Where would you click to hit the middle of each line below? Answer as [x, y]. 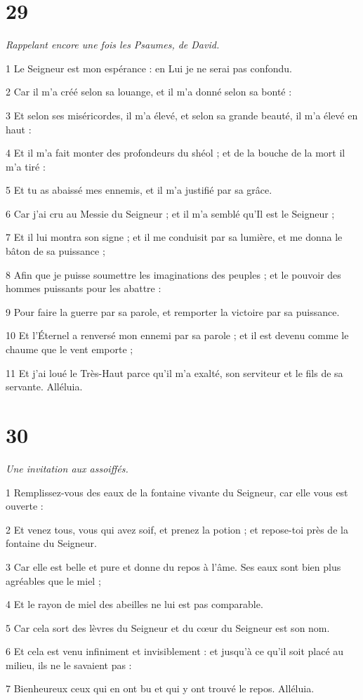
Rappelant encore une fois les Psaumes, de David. [113, 45]
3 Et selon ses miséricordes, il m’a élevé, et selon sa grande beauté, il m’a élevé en [182, 115]
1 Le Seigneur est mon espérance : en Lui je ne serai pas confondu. [149, 68]
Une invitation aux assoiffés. [67, 468]
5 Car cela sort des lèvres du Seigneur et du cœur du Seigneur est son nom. [168, 627]
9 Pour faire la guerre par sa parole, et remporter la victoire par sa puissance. [173, 311]
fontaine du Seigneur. [51, 543]
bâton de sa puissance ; [55, 251]
